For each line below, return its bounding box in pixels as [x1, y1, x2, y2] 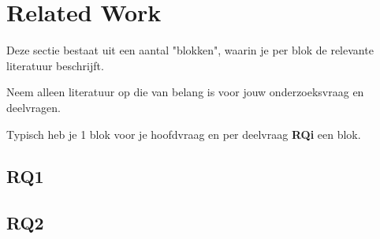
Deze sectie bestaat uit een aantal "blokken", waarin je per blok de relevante [6, 42, 374, 58]
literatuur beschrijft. [6, 57, 104, 73]
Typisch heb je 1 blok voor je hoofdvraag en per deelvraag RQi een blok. [6, 125, 361, 142]
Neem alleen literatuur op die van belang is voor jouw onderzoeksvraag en [6, 84, 364, 100]
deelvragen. [6, 99, 61, 115]
